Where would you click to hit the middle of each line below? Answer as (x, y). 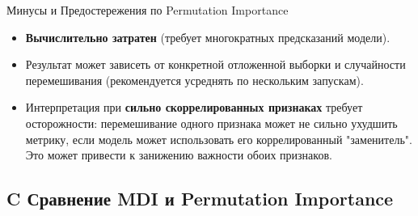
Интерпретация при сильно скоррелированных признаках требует (194, 107)
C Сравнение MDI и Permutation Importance (200, 199)
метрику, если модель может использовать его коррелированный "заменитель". (219, 139)
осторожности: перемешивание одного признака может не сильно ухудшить (211, 123)
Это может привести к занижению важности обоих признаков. (179, 155)
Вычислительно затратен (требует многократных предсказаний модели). (208, 37)
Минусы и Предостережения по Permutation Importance (148, 10)
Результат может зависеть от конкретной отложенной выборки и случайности (215, 64)
